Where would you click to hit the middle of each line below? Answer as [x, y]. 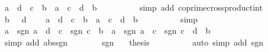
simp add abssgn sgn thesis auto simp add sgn [134, 42]
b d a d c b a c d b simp [101, 19]
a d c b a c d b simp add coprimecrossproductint [133, 7]
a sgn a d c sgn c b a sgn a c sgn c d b [107, 30]
